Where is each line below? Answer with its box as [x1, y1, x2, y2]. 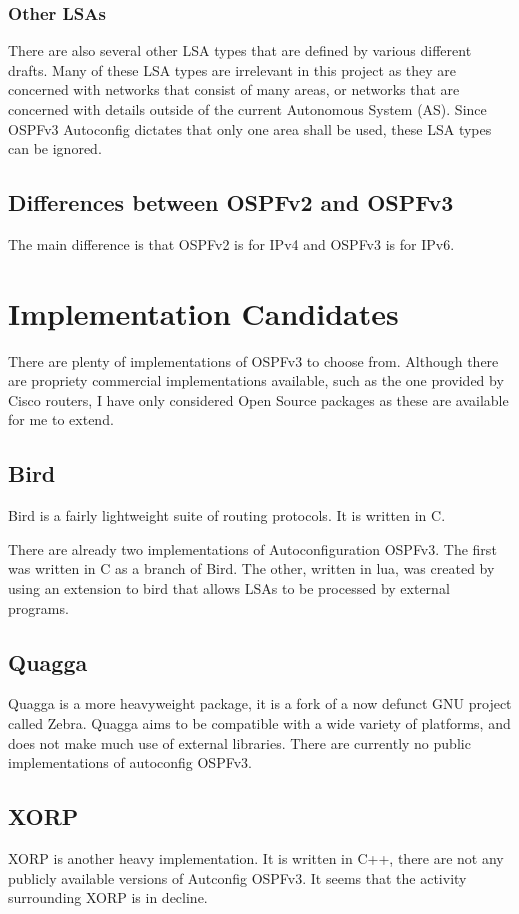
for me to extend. [8, 409, 114, 430]
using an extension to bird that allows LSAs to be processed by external [8, 578, 450, 599]
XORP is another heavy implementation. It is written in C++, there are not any [8, 848, 504, 869]
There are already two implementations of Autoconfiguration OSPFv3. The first [8, 538, 497, 559]
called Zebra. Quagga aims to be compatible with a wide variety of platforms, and [8, 713, 511, 734]
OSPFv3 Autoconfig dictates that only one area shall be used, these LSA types [8, 118, 492, 139]
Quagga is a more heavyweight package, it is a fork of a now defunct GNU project [8, 693, 512, 714]
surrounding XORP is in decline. [8, 887, 208, 908]
